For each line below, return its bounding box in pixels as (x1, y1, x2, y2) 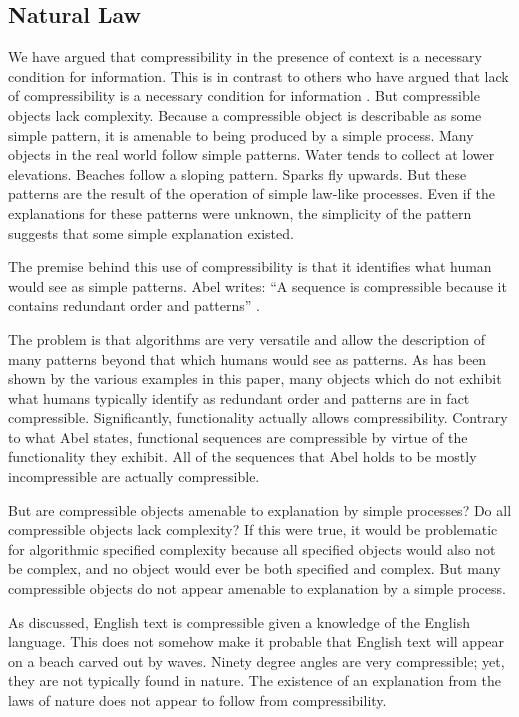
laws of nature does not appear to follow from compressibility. (8, 690, 387, 711)
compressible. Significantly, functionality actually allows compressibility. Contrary (8, 407, 508, 428)
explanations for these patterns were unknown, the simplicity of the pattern (8, 202, 472, 223)
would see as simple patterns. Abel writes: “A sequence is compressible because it (8, 275, 507, 296)
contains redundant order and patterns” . (8, 295, 260, 316)
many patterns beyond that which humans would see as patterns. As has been (8, 348, 487, 369)
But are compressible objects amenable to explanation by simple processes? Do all (8, 499, 512, 520)
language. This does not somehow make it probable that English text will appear (8, 631, 505, 652)
